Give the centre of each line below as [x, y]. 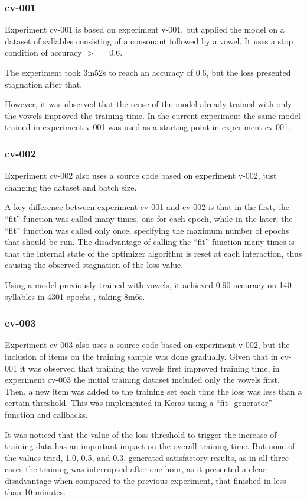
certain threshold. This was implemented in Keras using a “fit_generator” [138, 403]
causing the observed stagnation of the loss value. [94, 265]
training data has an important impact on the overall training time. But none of [150, 446]
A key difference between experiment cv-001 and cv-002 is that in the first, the [147, 207]
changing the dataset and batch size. [71, 187]
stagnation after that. [44, 84]
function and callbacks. [46, 414]
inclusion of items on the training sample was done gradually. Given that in [141, 356]
